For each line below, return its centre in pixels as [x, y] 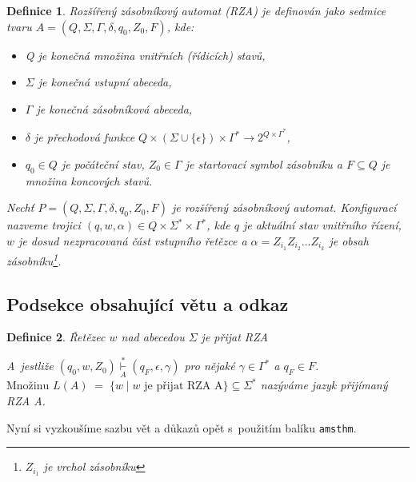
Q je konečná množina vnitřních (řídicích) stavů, [145, 55]
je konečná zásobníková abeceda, [114, 108]
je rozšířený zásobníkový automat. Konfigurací [284, 207]
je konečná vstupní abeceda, [105, 82]
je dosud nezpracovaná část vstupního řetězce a [133, 241]
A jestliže [30, 366]
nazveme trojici [44, 225]
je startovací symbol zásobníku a [264, 164]
